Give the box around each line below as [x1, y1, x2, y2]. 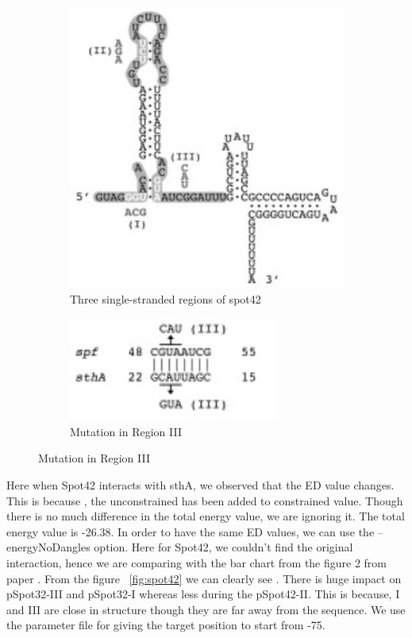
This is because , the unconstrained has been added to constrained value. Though [6, 492, 403, 508]
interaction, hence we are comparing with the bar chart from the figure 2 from [6, 555, 387, 571]
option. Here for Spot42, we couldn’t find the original [94, 539, 353, 555]
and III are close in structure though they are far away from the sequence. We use [6, 601, 406, 617]
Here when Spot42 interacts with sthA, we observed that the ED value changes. [6, 477, 395, 493]
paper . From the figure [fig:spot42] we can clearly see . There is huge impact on [6, 570, 402, 586]
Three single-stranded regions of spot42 [70, 290, 261, 307]
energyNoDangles [6, 539, 90, 555]
